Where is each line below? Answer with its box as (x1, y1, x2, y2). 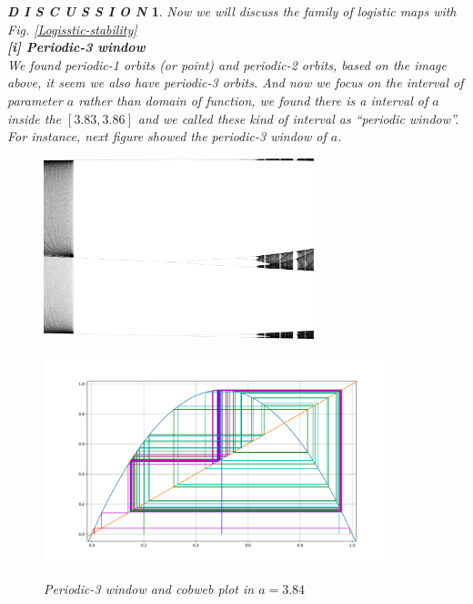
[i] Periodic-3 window (7, 37, 146, 56)
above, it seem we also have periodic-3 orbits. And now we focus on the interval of (7, 73, 464, 92)
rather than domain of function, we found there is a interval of (78, 90, 428, 109)
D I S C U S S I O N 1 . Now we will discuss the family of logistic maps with (7, 2, 457, 20)
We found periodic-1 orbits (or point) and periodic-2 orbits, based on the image (7, 55, 447, 74)
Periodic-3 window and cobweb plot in (44, 579, 255, 599)
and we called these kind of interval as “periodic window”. (137, 108, 459, 128)
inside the (7, 108, 62, 128)
